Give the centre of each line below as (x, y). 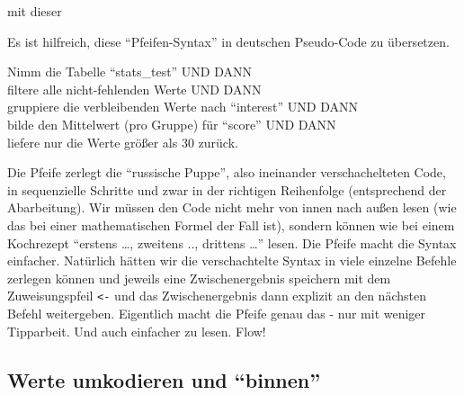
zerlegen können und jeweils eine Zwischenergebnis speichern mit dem (199, 278)
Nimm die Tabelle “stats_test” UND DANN (130, 72)
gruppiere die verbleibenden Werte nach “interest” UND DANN (183, 107)
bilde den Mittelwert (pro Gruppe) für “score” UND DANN (172, 124)
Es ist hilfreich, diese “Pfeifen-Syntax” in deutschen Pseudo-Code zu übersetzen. (228, 41)
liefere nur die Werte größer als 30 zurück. (123, 142)
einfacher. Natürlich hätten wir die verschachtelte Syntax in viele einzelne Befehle (232, 260)
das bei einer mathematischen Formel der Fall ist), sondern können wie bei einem (231, 224)
